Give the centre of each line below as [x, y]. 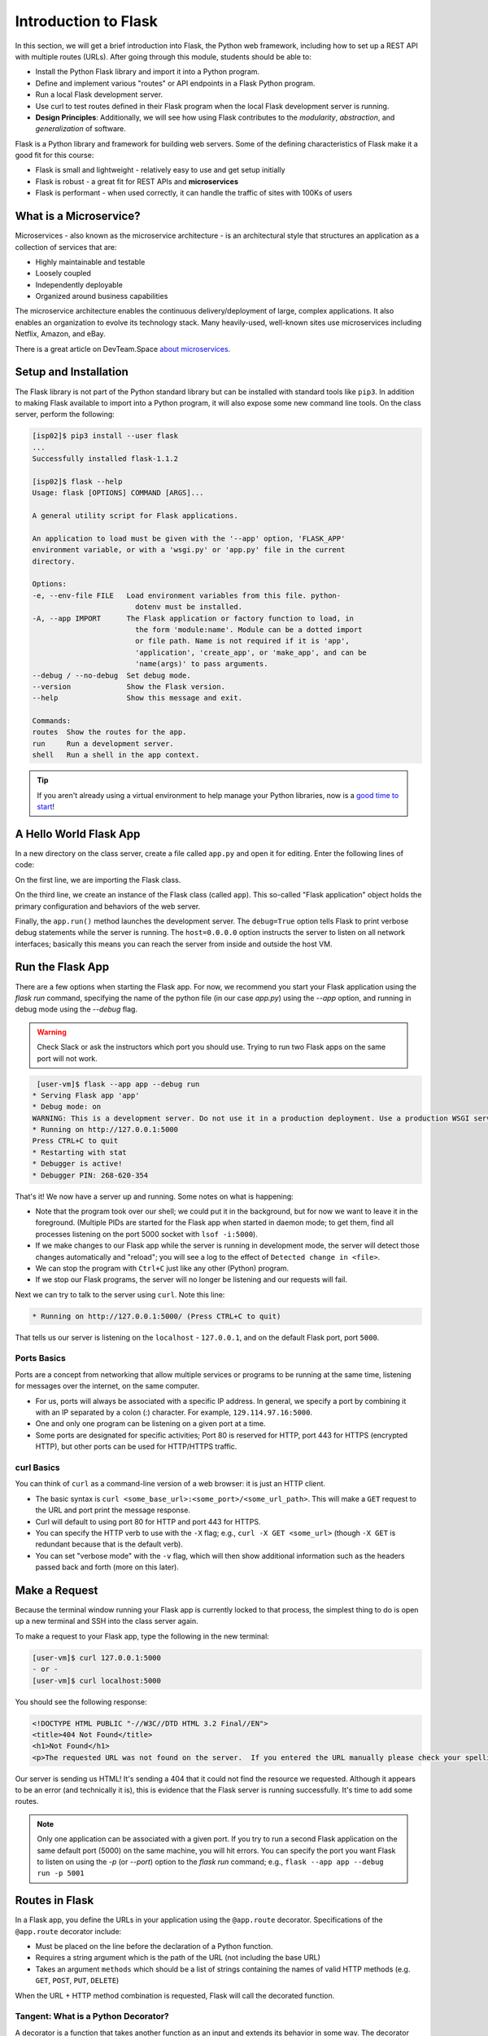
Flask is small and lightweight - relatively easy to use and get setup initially [160, 170]
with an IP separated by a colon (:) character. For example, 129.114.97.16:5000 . [174, 1412]
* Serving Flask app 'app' [86, 1095]
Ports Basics [41, 1358]
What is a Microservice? [78, 216]
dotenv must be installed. [189, 607]
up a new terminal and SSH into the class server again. [107, 1621]
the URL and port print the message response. [113, 1510]
